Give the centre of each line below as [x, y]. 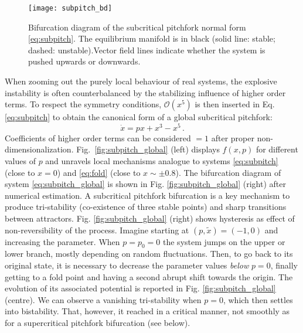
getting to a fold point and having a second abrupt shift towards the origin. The [149, 276]
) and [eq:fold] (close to [99, 172]
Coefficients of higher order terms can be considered [98, 137]
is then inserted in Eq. [235, 104]
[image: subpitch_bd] [70, 8]
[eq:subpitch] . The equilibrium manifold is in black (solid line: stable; [152, 38]
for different [277, 149]
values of [20, 161]
